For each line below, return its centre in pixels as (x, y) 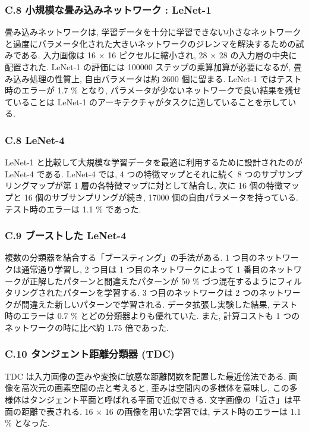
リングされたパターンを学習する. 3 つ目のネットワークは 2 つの (136, 292)
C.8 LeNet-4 (35, 140)
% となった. (27, 423)
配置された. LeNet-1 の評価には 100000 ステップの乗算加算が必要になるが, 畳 (153, 67)
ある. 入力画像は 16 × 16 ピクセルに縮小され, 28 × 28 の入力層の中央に (159, 55)
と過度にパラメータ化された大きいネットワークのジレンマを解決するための (150, 43)
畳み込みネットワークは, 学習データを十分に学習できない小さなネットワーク (153, 32)
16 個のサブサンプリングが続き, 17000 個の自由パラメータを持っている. (161, 197)
